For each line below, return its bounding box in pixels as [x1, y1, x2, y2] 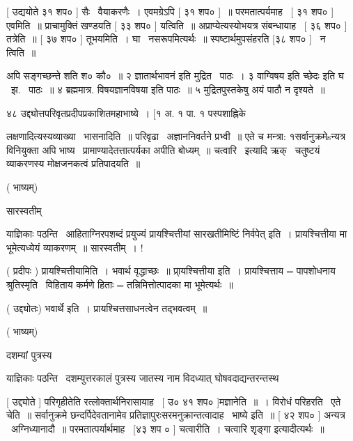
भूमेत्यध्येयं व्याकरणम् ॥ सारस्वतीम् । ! [6, 240, 143, 254]
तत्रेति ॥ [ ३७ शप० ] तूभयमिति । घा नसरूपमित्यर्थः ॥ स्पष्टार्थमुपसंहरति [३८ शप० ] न [6, 31, 326, 46]
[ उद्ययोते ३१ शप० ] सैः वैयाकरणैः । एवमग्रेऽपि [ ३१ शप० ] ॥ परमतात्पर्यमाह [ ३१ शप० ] [6, 4, 334, 18]
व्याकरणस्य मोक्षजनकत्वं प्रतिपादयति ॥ [6, 156, 141, 171]
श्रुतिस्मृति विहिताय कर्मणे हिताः [6, 277, 114, 291]
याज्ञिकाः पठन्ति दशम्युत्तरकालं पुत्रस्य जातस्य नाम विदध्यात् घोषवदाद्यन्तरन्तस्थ [6, 371, 279, 385]
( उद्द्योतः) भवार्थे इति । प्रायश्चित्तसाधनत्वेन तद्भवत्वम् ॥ [6, 300, 207, 315]
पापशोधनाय [296, 263, 336, 278]
